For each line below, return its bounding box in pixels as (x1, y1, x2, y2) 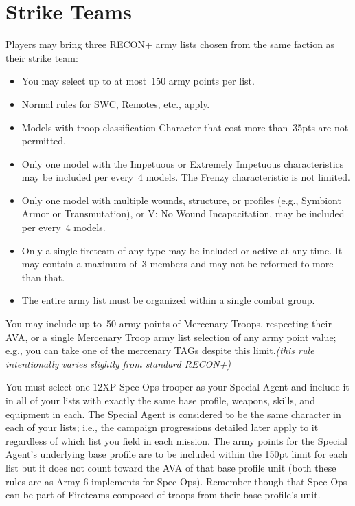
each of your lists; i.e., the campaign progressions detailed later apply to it (5, 420, 319, 434)
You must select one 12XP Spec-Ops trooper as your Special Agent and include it (5, 379, 350, 394)
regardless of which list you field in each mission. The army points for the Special (5, 433, 347, 448)
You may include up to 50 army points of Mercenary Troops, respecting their (5, 316, 332, 331)
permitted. (21, 133, 67, 148)
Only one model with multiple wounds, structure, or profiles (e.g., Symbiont (21, 192, 341, 207)
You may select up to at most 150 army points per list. (21, 74, 255, 88)
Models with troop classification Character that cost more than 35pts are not (21, 120, 349, 134)
